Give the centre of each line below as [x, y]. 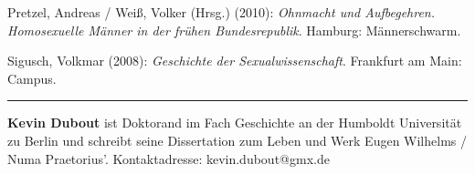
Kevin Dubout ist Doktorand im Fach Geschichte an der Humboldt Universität [235, 123]
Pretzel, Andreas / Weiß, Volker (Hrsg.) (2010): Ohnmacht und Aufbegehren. [222, 12]
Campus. [32, 78]
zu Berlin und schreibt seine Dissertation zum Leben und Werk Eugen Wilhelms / [237, 140]
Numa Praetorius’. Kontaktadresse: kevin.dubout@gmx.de [169, 158]
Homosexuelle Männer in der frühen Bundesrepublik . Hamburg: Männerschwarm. [234, 30]
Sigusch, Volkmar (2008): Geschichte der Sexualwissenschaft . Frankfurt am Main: [235, 61]
